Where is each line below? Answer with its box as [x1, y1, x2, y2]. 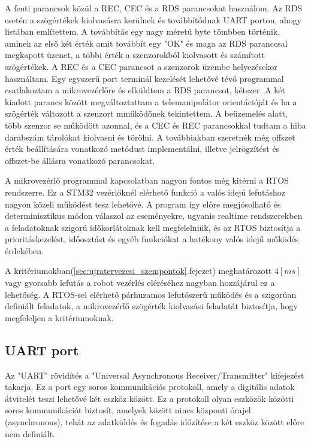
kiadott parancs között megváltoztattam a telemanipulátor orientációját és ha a [5, 95, 297, 108]
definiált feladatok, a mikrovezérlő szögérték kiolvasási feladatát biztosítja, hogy [5, 300, 298, 312]
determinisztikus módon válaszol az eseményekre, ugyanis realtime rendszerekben [5, 209, 303, 222]
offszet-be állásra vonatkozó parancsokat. [5, 154, 155, 166]
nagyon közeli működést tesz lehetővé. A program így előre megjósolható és [5, 197, 281, 210]
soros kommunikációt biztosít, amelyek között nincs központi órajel [5, 404, 251, 416]
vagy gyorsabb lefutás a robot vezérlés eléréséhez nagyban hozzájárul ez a [5, 276, 275, 289]
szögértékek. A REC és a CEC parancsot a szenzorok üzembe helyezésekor [5, 60, 277, 72]
